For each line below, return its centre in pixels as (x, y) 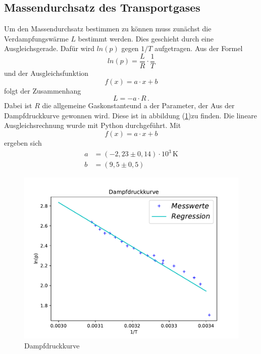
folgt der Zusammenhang (43, 90)
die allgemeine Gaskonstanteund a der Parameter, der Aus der (138, 105)
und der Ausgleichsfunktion (46, 73)
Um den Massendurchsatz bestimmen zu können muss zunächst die (108, 29)
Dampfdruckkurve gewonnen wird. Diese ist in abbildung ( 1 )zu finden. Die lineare (131, 115)
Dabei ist (18, 105)
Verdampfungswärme (36, 38)
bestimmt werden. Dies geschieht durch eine (146, 38)
